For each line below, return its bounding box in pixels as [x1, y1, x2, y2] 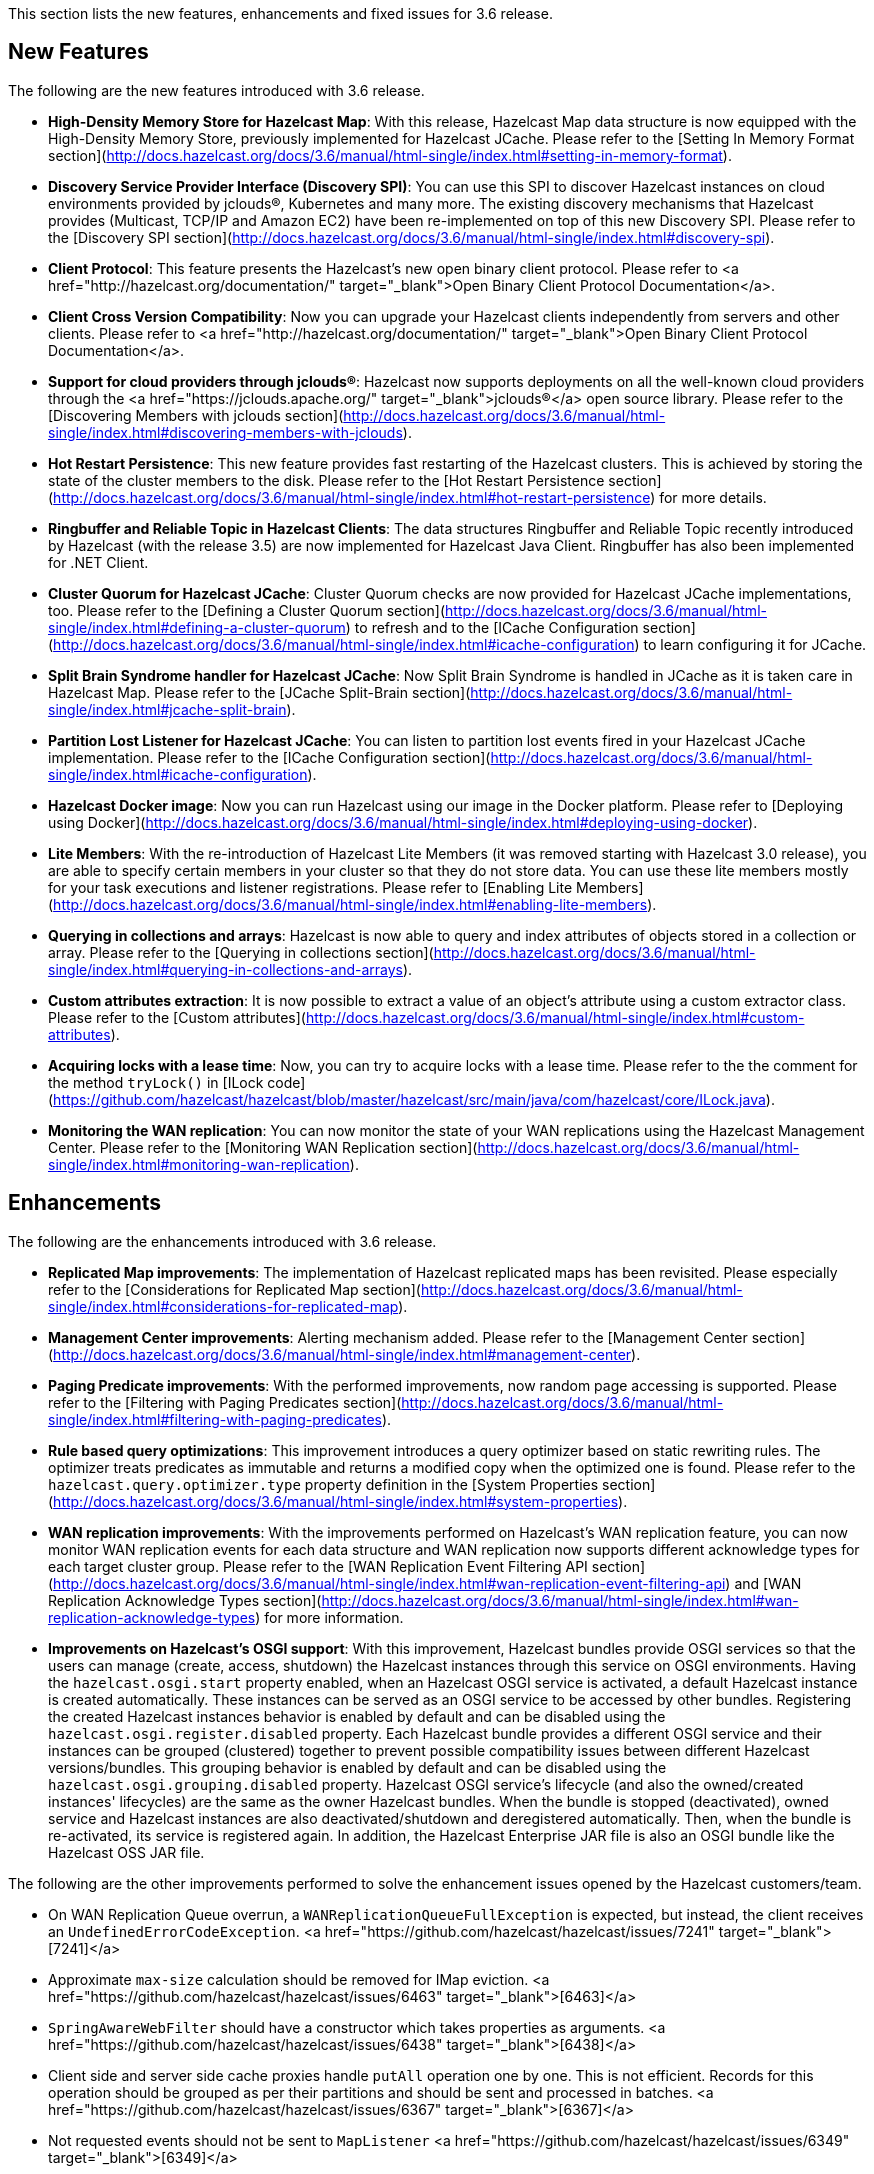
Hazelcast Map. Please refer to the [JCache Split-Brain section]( [48, 683, 471, 701]
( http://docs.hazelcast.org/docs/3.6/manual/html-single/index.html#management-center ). [48, 1345, 641, 1363]
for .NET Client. [48, 553, 149, 571]
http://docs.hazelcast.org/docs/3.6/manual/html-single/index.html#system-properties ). [53, 1492, 628, 1510]
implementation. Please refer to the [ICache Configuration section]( [48, 748, 491, 766]
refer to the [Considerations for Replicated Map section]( [48, 1280, 421, 1298]
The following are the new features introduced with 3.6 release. [8, 81, 425, 99]
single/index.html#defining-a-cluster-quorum [48, 618, 346, 636]
